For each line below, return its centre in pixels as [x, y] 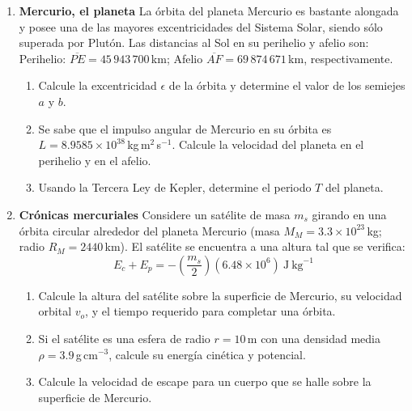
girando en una [349, 214]
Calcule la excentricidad [98, 85]
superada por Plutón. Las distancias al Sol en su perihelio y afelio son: [194, 42]
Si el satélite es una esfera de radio [124, 338]
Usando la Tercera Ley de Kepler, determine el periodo [175, 187]
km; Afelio [177, 58]
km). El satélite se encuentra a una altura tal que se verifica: [255, 246]
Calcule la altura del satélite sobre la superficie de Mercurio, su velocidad [220, 295]
